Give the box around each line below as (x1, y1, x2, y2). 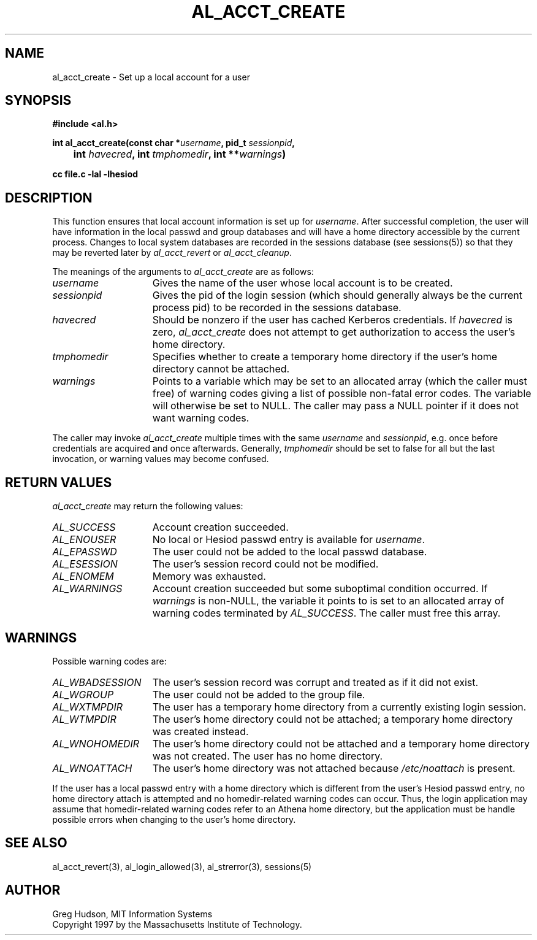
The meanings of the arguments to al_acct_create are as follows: (52, 266, 314, 277)
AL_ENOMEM (52, 570, 114, 583)
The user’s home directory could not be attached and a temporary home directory (152, 737, 530, 750)
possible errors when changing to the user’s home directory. (52, 814, 296, 825)
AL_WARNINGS (52, 582, 123, 595)
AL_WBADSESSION (52, 676, 142, 688)
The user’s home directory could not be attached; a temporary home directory (152, 712, 513, 725)
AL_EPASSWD (52, 545, 117, 558)
